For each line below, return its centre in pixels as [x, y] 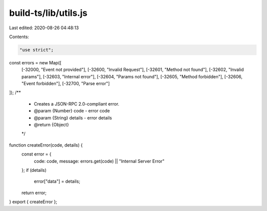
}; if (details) [34, 170]
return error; [34, 193]
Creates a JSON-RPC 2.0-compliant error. [77, 104]
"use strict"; [37, 50]
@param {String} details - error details [73, 118]
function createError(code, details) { [46, 145]
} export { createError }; [33, 202]
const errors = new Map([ [35, 62]
